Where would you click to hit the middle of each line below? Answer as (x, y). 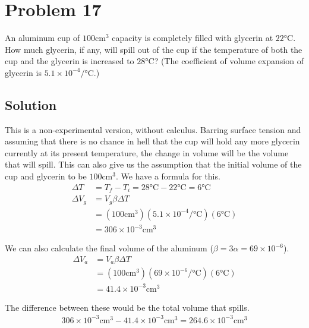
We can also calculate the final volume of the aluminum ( (109, 248)
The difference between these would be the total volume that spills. (127, 307)
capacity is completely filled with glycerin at (193, 38)
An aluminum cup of (42, 38)
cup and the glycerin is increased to (70, 61)
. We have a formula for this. (168, 176)
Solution (31, 104)
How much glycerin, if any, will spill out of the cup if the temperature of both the (154, 49)
